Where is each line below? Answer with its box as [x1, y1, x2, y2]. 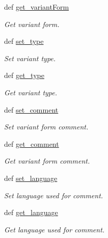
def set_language [4, 172, 58, 183]
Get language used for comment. [4, 224, 105, 234]
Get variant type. [4, 87, 58, 97]
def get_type [4, 70, 44, 81]
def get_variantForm [4, 2, 69, 12]
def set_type [4, 36, 44, 46]
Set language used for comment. [4, 190, 103, 200]
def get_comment [4, 138, 59, 149]
